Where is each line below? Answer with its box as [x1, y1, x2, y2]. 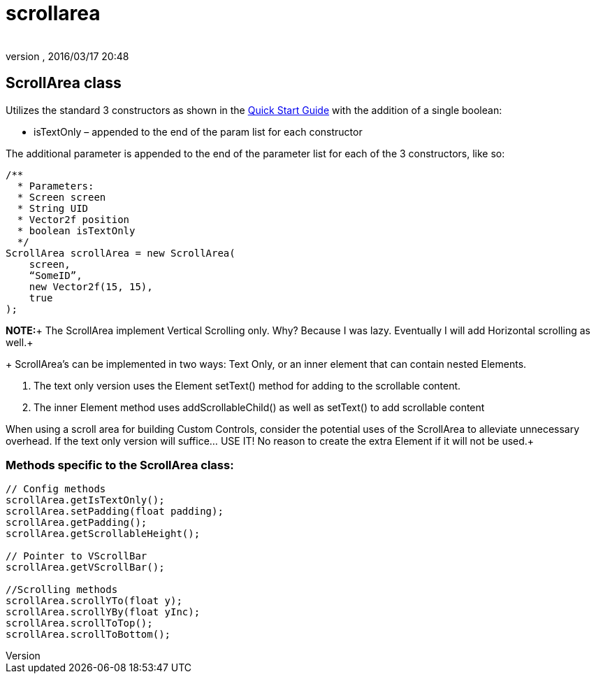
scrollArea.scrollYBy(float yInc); [6, 606, 201, 618]
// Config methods [6, 483, 106, 495]
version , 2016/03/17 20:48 [6, 50, 129, 62]
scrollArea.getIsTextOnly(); [6, 494, 165, 506]
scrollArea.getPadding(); [6, 517, 147, 529]
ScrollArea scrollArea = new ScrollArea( [6, 247, 235, 259]
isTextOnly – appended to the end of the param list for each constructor [34, 125, 363, 138]
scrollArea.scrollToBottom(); [6, 629, 171, 641]
